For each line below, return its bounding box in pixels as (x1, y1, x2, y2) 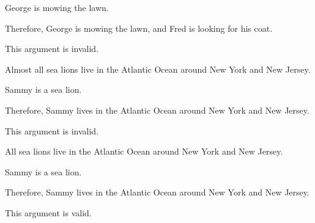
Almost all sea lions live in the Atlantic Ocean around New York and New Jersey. (5, 62, 311, 75)
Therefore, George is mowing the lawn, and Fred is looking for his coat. (5, 21, 273, 34)
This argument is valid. (5, 206, 92, 219)
